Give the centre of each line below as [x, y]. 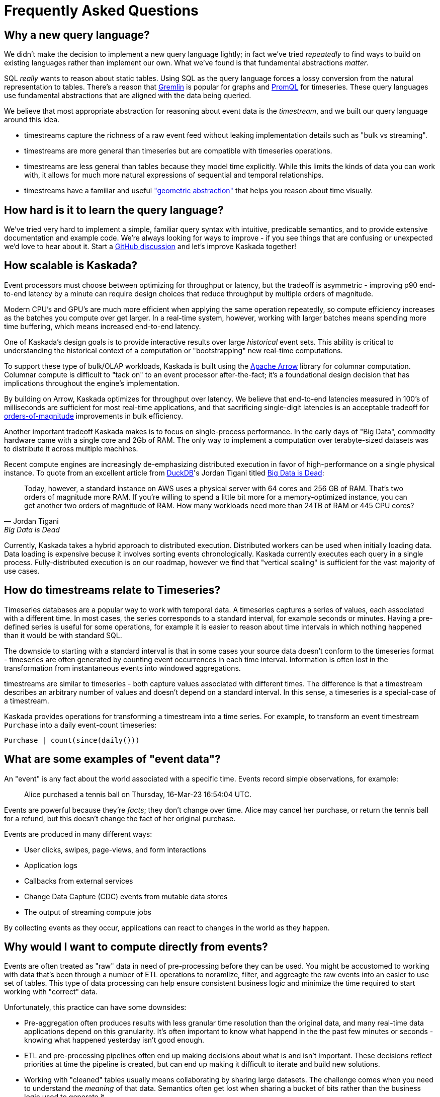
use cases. [22, 571]
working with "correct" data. [51, 992]
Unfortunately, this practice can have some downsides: [95, 1007]
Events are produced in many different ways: [78, 834]
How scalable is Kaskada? [71, 266]
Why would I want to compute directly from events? [136, 947]
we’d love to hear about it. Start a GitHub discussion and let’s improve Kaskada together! [150, 247]
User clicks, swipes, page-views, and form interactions [115, 849]
